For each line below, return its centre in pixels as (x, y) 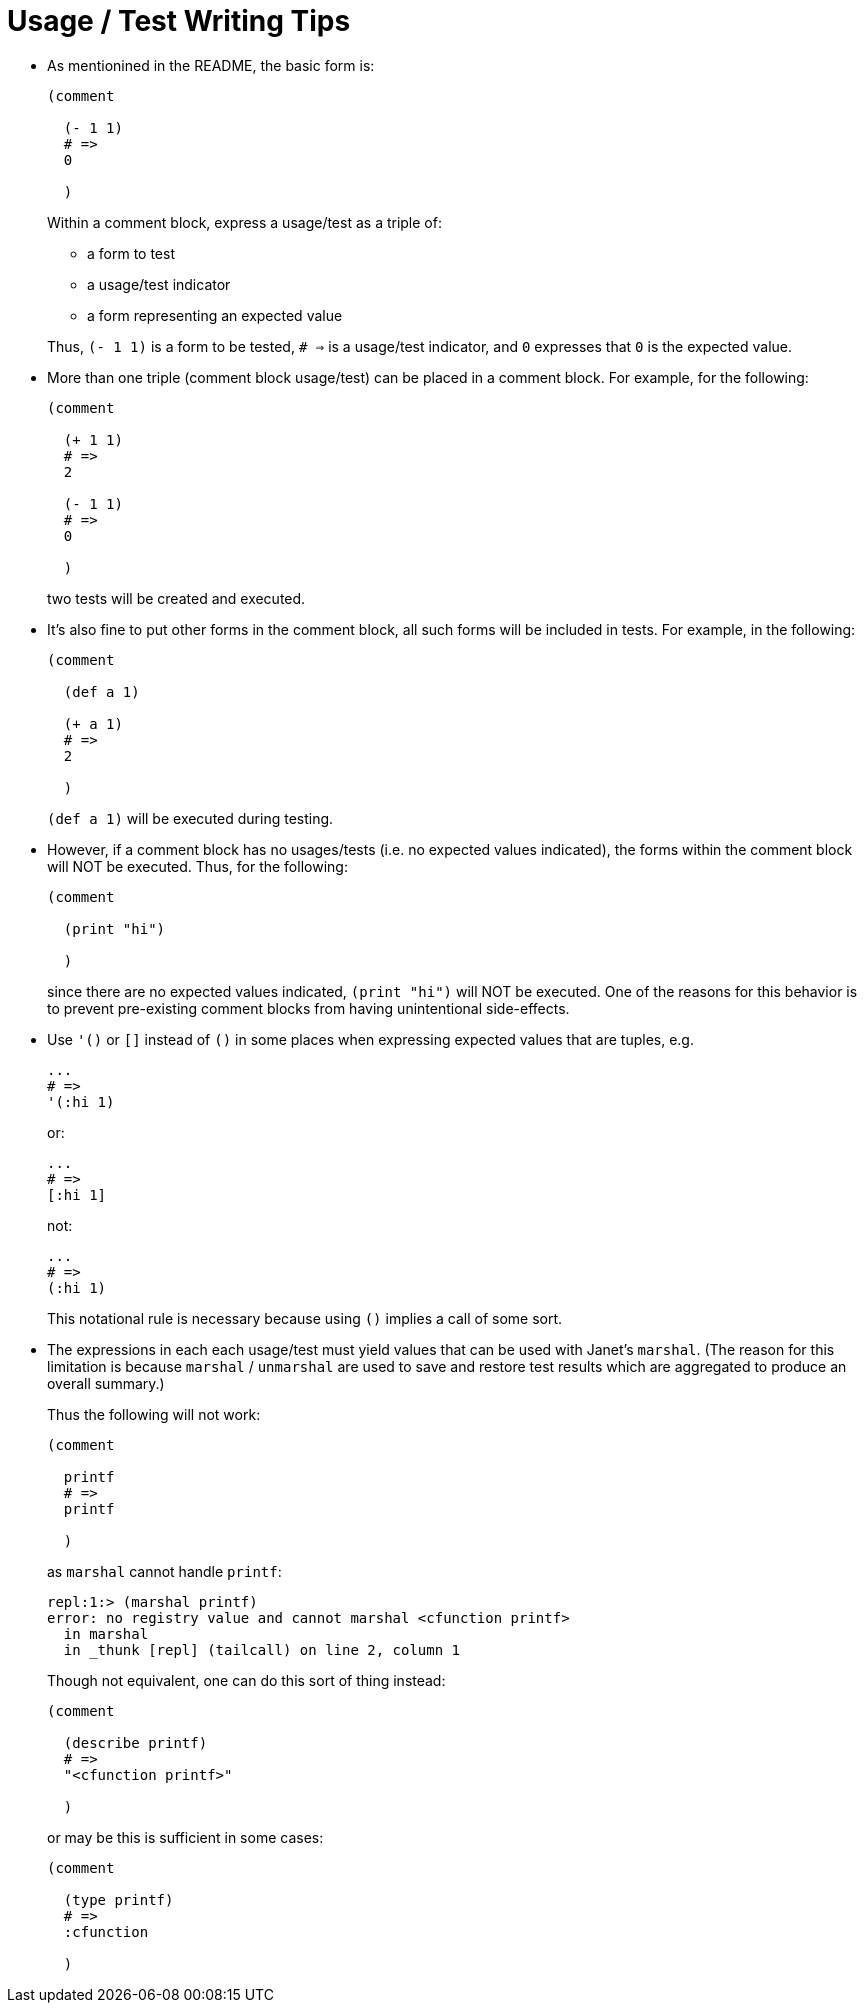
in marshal (106, 1633)
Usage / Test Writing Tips (179, 21)
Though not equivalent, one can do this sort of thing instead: (246, 1680)
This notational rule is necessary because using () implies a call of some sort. (305, 1318)
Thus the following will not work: (154, 1414)
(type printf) (118, 1899)
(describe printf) (135, 1742)
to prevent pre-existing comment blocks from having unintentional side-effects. (308, 1008)
